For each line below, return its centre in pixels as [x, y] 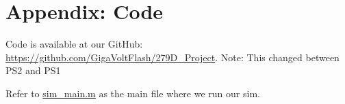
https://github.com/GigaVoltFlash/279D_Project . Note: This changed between [172, 57]
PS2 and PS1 [33, 70]
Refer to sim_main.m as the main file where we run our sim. [133, 93]
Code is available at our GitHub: [74, 44]
